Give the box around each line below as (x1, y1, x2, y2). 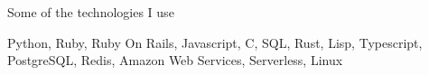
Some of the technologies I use (7, 3, 174, 21)
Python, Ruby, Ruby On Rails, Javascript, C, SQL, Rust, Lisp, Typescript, (7, 33, 423, 52)
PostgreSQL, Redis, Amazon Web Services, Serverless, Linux (7, 51, 343, 70)
